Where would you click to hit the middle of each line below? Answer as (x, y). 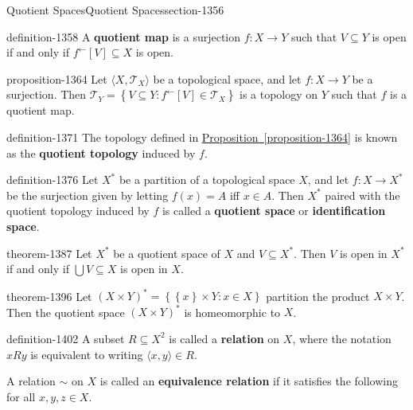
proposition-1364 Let (57, 78)
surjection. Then (47, 94)
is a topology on (279, 94)
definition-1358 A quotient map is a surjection (124, 36)
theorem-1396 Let (49, 296)
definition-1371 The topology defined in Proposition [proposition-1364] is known (202, 137)
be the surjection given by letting (88, 195)
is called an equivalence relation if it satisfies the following (249, 381)
